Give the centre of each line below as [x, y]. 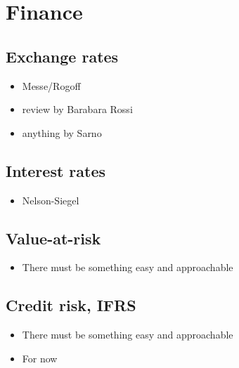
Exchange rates [62, 56]
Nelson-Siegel [51, 200]
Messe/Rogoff [51, 85]
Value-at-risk [53, 238]
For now [40, 358]
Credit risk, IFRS [71, 305]
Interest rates [56, 170]
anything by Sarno [62, 132]
